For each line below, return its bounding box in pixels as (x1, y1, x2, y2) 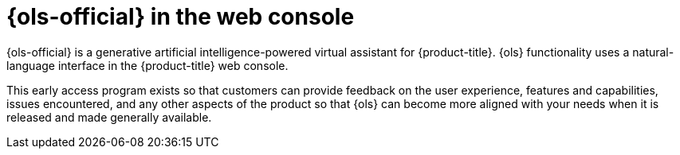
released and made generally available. (6, 110, 212, 124)
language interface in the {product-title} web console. (6, 58, 289, 72)
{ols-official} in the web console (6, 3, 355, 30)
